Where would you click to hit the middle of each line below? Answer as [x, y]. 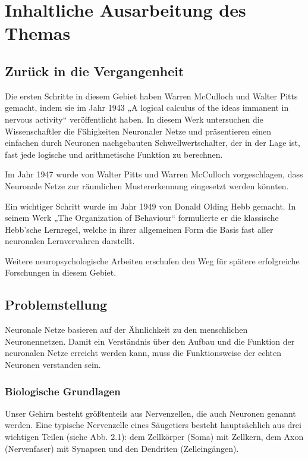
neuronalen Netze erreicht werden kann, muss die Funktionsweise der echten [143, 353]
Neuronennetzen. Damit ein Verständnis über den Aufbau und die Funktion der [150, 341]
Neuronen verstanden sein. [53, 365]
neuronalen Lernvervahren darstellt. [70, 241]
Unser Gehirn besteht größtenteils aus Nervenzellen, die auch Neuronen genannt [150, 413]
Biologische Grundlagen [63, 391]
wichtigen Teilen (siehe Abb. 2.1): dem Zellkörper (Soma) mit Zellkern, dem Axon [154, 437]
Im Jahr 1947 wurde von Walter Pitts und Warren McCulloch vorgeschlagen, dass [154, 174]
